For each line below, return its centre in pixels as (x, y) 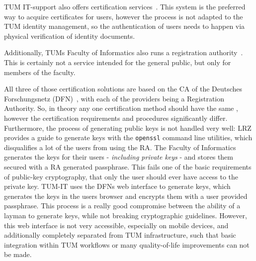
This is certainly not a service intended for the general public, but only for (118, 62)
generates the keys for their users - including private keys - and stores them (119, 157)
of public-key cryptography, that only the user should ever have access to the (121, 176)
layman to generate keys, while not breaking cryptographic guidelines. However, (126, 215)
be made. (18, 254)
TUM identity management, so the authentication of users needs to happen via (125, 26)
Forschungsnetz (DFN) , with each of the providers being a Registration (114, 98)
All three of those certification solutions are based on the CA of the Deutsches (123, 89)
